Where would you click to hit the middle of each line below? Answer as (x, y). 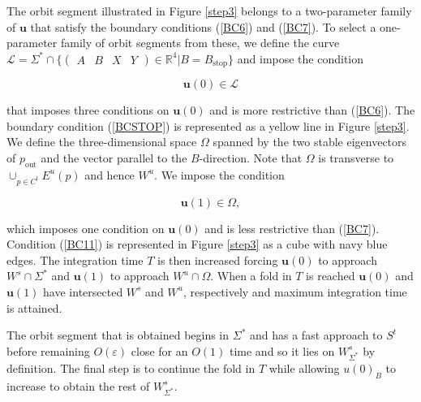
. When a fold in (251, 276)
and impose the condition (301, 58)
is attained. (34, 307)
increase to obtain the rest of (78, 385)
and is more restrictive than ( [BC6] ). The (312, 110)
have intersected (83, 291)
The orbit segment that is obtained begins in (118, 335)
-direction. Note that (251, 158)
